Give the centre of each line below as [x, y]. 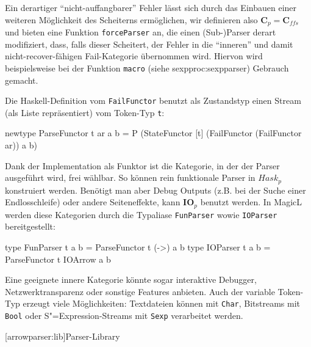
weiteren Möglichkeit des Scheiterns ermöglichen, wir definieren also [131, 19]
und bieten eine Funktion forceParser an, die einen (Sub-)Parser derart [141, 32]
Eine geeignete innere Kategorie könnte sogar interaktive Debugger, [131, 279]
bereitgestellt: [30, 226]
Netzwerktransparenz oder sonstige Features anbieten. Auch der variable [140, 291]
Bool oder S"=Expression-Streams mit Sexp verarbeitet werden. [124, 316]
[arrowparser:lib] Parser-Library [63, 336]
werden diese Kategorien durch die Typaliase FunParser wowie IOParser [141, 214]
